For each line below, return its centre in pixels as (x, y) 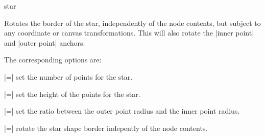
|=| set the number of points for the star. (68, 76)
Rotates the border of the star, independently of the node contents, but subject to (132, 23)
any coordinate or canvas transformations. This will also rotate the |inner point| (129, 33)
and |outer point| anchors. (45, 42)
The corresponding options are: (53, 60)
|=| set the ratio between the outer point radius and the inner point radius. (122, 111)
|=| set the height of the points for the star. (72, 94)
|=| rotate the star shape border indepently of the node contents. (106, 128)
